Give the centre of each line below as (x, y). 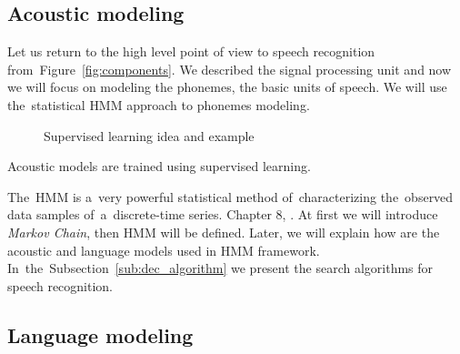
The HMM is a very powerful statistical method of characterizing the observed (230, 196)
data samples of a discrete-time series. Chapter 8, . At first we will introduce (223, 214)
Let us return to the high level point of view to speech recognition (191, 51)
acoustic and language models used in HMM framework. (164, 250)
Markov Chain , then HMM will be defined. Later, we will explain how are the (224, 232)
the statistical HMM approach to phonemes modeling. (159, 104)
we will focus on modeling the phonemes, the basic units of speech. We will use (227, 87)
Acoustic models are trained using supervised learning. (159, 166)
